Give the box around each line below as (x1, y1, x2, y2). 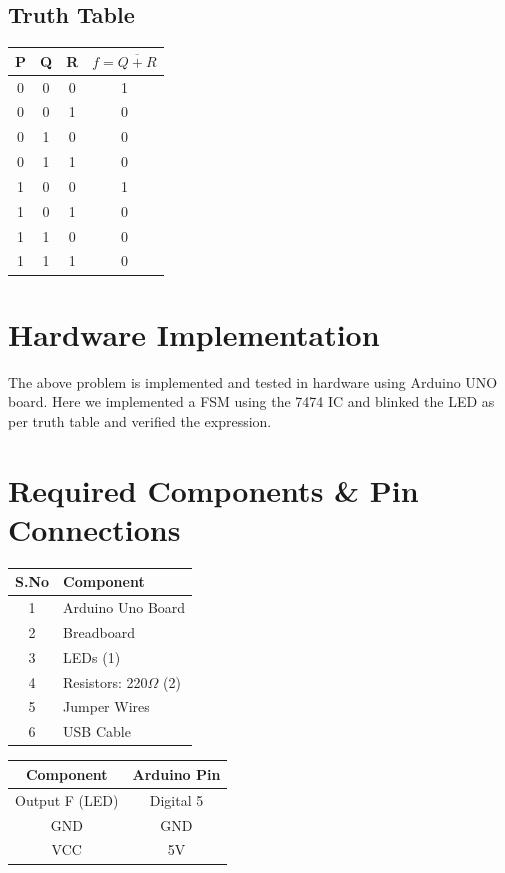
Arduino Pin (132, 763, 221, 784)
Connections (8, 508, 181, 549)
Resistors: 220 (63, 671, 148, 692)
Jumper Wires (63, 696, 150, 717)
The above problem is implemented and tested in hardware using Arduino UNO (8, 371, 498, 392)
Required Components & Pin (8, 469, 419, 510)
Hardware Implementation (8, 313, 380, 354)
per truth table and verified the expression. (8, 410, 272, 431)
